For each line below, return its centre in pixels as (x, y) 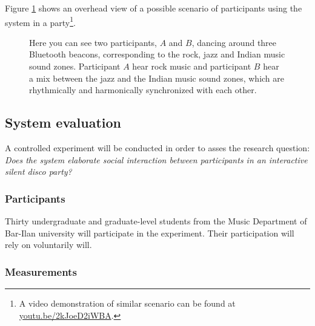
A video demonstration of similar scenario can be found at (127, 303)
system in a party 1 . (40, 21)
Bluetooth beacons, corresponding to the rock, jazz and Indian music (157, 54)
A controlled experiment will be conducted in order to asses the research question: (157, 148)
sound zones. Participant (75, 66)
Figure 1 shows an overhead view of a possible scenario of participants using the (154, 8)
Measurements (41, 271)
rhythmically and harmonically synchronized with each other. (143, 90)
